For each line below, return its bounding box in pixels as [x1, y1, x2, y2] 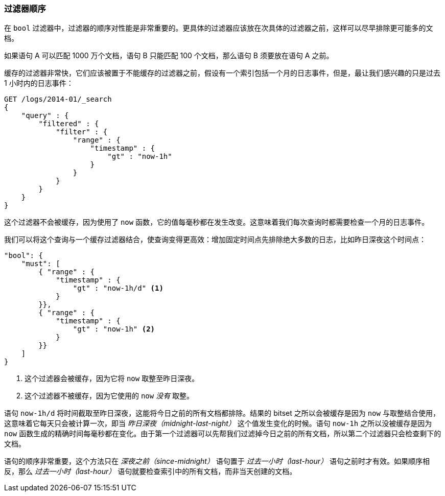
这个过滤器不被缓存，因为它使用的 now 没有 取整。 [25, 391, 194, 400]
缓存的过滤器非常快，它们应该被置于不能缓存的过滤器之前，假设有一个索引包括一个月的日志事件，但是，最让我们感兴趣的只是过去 [4, 68, 440, 78]
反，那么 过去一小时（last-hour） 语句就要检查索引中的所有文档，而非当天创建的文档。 [4, 467, 297, 476]
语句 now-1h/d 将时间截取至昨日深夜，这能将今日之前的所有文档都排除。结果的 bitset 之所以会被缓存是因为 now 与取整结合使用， [4, 409, 440, 418]
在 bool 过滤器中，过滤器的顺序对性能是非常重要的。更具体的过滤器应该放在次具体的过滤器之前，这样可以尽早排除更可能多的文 [4, 23, 433, 33]
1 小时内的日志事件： [4, 79, 74, 88]
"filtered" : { [38, 120, 99, 128]
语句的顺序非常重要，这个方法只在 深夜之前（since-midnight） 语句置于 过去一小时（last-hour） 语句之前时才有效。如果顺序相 [4, 457, 430, 466]
